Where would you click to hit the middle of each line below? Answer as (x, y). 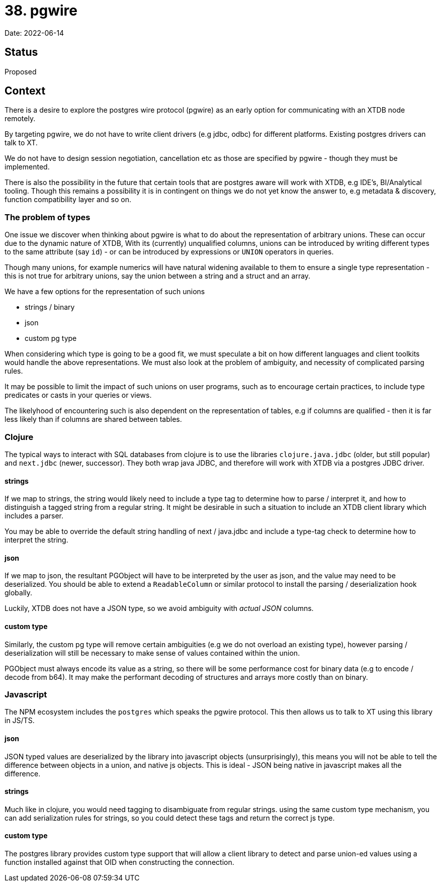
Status (21, 52)
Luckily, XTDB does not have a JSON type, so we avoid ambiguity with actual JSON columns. (159, 608)
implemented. (27, 167)
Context (25, 91)
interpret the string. (36, 540)
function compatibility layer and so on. (68, 200)
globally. (19, 593)
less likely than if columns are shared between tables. (93, 419)
